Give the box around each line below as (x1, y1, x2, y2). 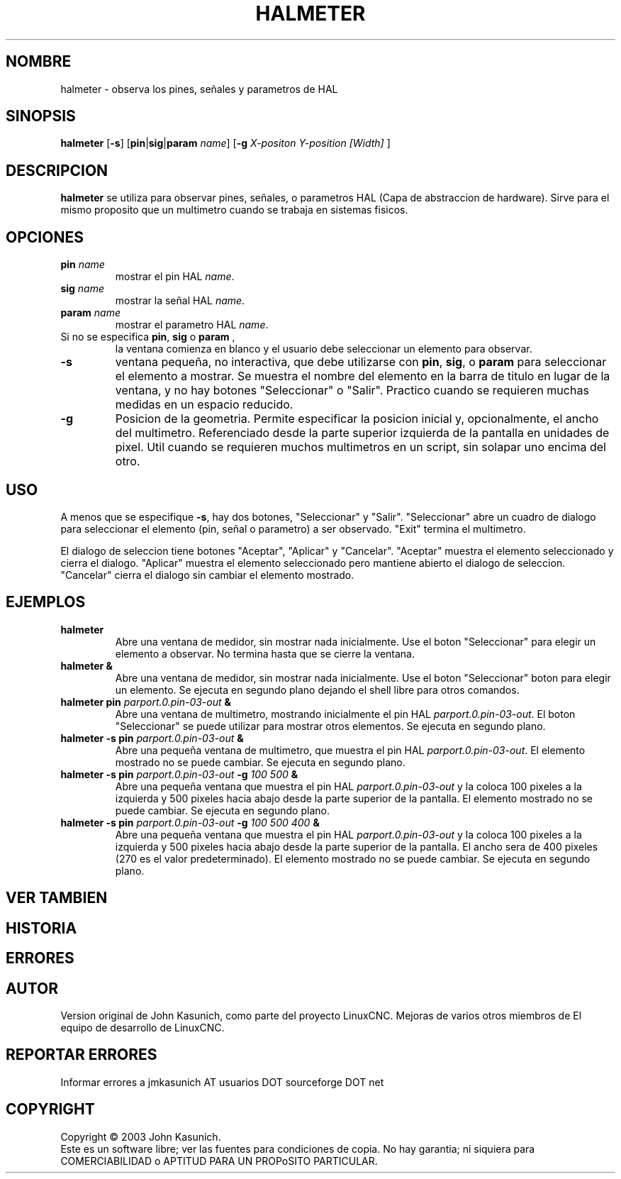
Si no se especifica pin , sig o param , (60, 331, 235, 343)
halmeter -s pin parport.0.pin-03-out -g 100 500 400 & (60, 816, 320, 829)
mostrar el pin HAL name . (115, 270, 235, 283)
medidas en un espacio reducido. (115, 397, 293, 412)
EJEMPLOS (6, 593, 86, 611)
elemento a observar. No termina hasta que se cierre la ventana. (115, 647, 415, 660)
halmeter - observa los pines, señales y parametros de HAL (60, 82, 338, 95)
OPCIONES (6, 228, 84, 246)
